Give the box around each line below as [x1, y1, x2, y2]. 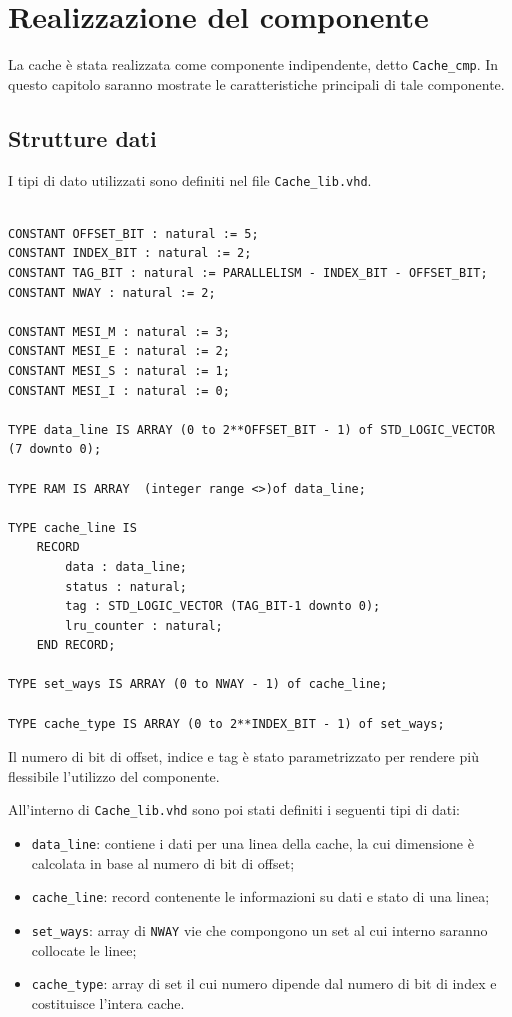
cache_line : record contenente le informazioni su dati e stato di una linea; [31, 886, 490, 907]
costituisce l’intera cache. [31, 992, 185, 1013]
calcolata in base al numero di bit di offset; [31, 852, 295, 873]
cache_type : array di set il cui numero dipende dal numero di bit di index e [31, 973, 497, 994]
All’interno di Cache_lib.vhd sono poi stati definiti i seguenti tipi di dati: [8, 799, 460, 820]
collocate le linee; [31, 939, 137, 960]
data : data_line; [65, 559, 187, 574]
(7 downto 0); [8, 442, 102, 457]
